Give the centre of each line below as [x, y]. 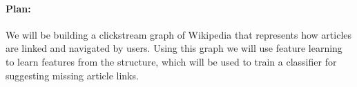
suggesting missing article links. [72, 75]
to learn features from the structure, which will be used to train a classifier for [171, 61]
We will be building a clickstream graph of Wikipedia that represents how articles [179, 34]
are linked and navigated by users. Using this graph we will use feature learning [174, 48]
